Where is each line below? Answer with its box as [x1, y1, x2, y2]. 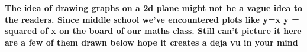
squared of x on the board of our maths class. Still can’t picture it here [5, 25, 302, 37]
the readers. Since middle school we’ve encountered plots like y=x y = [5, 13, 299, 25]
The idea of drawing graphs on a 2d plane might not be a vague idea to [5, 2, 302, 13]
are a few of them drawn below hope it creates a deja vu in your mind [5, 36, 298, 48]
